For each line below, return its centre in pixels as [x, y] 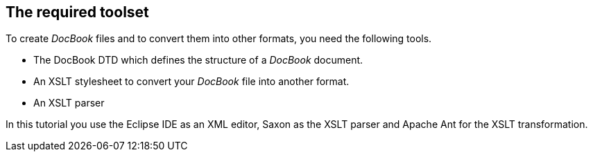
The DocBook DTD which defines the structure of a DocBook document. [198, 60]
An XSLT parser [69, 103]
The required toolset [77, 12]
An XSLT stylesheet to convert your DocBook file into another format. [191, 82]
